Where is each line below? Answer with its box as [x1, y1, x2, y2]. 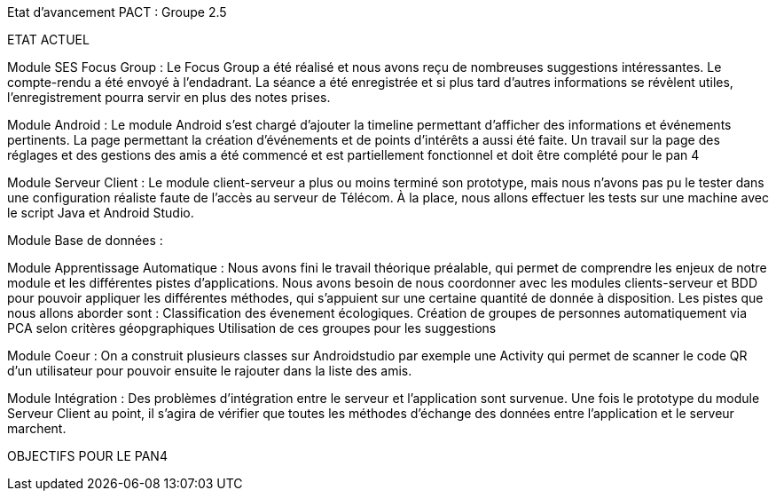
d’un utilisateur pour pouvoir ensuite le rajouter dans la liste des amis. [7, 363, 412, 378]
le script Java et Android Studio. [7, 205, 194, 220]
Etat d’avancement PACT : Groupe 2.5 [7, 4, 227, 20]
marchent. [7, 421, 67, 436]
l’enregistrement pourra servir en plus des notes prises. [7, 90, 331, 105]
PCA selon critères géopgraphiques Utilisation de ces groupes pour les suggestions [7, 320, 497, 336]
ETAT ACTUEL [7, 32, 90, 47]
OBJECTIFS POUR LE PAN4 [7, 448, 168, 463]
